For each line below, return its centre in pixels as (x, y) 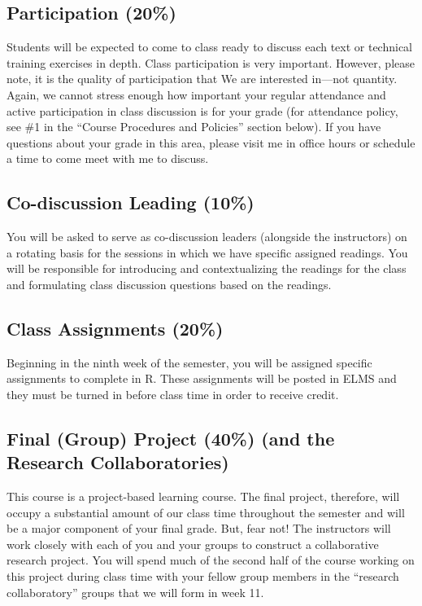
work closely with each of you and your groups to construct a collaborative (193, 544)
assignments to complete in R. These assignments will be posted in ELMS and (202, 378)
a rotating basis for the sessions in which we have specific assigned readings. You (207, 252)
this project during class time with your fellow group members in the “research (203, 576)
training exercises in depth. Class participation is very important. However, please (211, 62)
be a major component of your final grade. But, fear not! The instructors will (199, 528)
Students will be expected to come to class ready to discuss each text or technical (210, 47)
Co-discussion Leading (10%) (131, 202)
